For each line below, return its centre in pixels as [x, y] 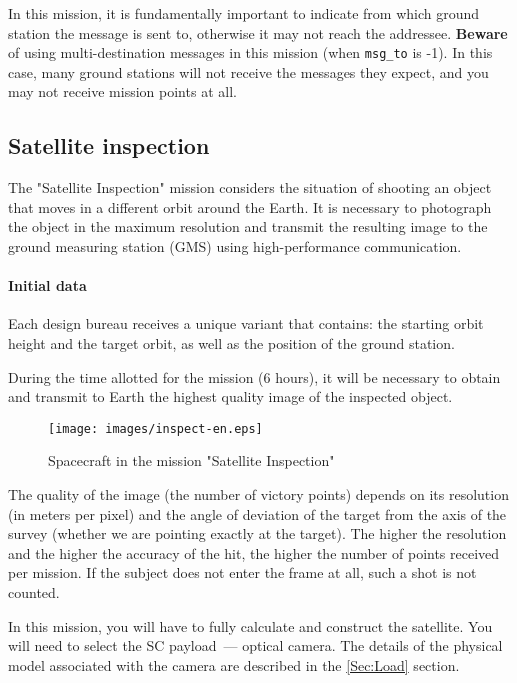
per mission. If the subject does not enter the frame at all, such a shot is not [242, 572]
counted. [34, 592]
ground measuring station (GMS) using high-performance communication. [235, 246]
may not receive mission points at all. [122, 91]
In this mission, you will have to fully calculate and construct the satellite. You [250, 625]
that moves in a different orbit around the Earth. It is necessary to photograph [250, 206]
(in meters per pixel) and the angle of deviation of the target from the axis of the [257, 513]
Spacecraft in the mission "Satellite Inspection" [191, 460]
